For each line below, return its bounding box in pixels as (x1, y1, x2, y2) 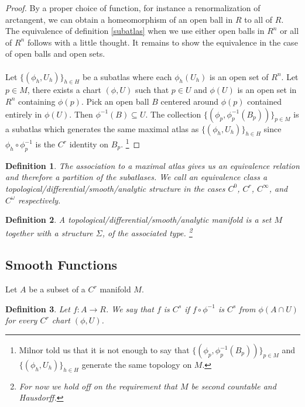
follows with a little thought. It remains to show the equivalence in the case (27, 36, 298, 48)
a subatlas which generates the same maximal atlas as (5, 122, 199, 134)
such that (135, 84, 169, 96)
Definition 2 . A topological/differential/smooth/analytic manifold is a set (5, 213, 272, 226)
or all (280, 25, 299, 37)
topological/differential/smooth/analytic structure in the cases (5, 182, 225, 194)
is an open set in (237, 84, 297, 96)
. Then (69, 108, 93, 120)
